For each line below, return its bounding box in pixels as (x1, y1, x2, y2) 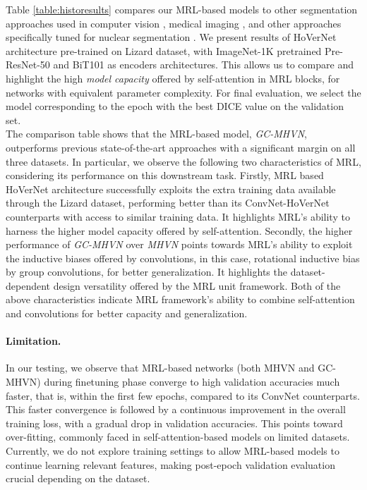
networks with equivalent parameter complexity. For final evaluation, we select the (6, 85, 361, 99)
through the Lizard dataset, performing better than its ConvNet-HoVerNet (6, 195, 330, 210)
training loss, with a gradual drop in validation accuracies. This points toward (6, 415, 343, 430)
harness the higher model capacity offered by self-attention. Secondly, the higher (6, 223, 353, 238)
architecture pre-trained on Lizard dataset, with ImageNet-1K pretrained (6, 43, 322, 58)
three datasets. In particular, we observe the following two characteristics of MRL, (6, 154, 361, 169)
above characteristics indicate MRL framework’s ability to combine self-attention (6, 292, 355, 307)
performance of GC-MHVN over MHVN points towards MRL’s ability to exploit (6, 237, 353, 252)
